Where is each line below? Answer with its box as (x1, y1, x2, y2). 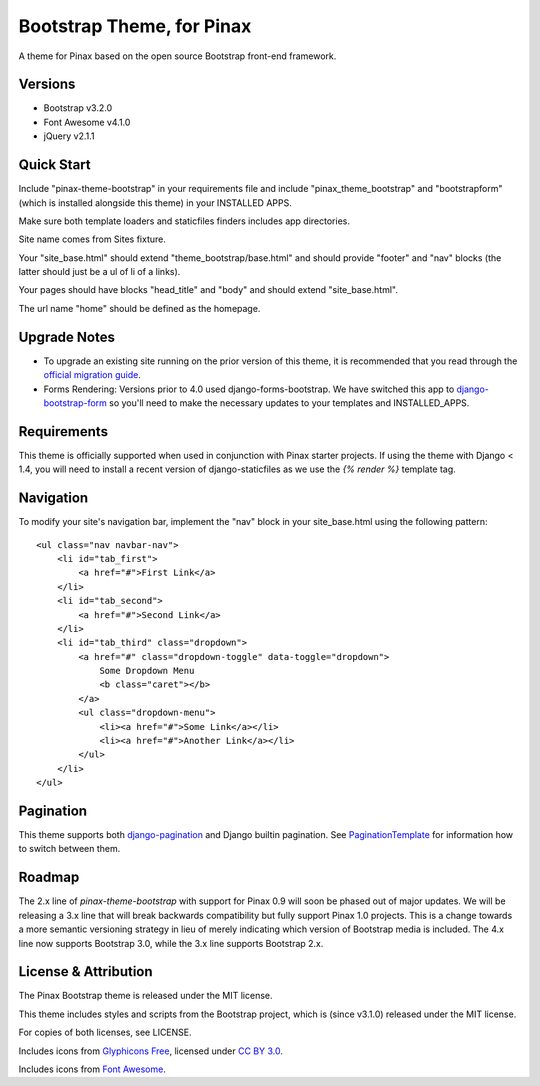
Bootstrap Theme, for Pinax (18, 15, 252, 37)
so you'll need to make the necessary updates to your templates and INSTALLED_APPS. (108, 396, 470, 409)
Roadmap (18, 869, 80, 886)
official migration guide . (43, 369, 142, 381)
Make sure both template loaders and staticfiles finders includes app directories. (18, 215, 350, 227)
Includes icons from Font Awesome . (18, 1063, 167, 1075)
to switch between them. (18, 843, 121, 855)
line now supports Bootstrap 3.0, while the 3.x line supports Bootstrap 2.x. (18, 937, 324, 949)
